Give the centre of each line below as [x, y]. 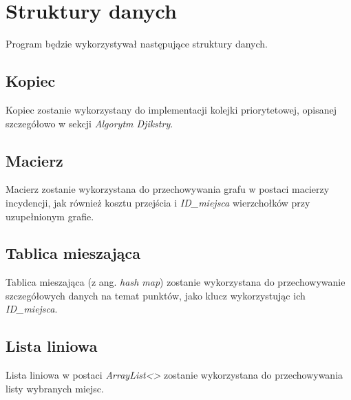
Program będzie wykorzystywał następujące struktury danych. [137, 44]
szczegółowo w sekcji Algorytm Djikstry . [89, 123]
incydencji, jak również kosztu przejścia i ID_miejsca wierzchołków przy [158, 202]
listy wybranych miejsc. [55, 388]
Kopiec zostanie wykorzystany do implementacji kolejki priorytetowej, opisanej [171, 109]
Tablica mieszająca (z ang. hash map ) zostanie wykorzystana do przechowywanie [175, 282]
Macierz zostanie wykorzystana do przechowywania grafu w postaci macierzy [168, 189]
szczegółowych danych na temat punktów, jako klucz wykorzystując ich [156, 295]
